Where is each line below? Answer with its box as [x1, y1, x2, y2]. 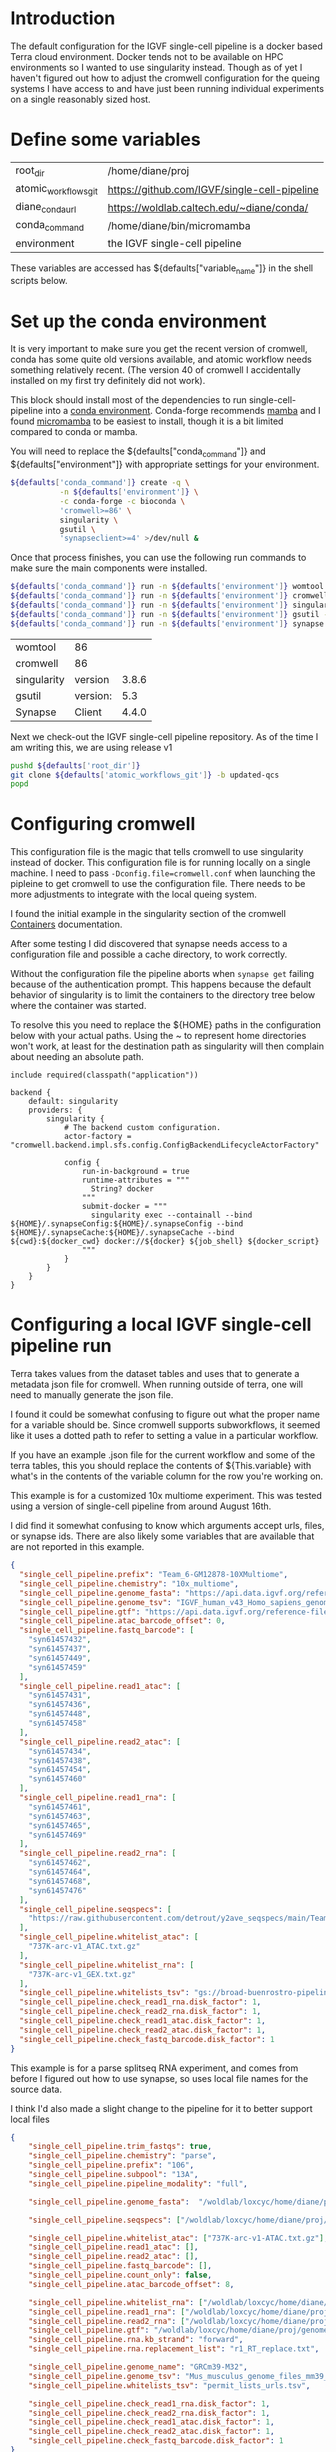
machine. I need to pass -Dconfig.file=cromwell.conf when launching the [10, 867, 316, 879]
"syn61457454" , [28, 1765, 92, 1775]
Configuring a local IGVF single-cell [10, 1313, 312, 1336]
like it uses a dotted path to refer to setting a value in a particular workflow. [10, 1430, 319, 1442]
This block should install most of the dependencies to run [10, 394, 247, 406]
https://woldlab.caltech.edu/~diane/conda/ [107, 200, 309, 214]
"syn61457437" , [28, 1644, 92, 1654]
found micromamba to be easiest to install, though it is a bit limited [10, 415, 284, 427]
